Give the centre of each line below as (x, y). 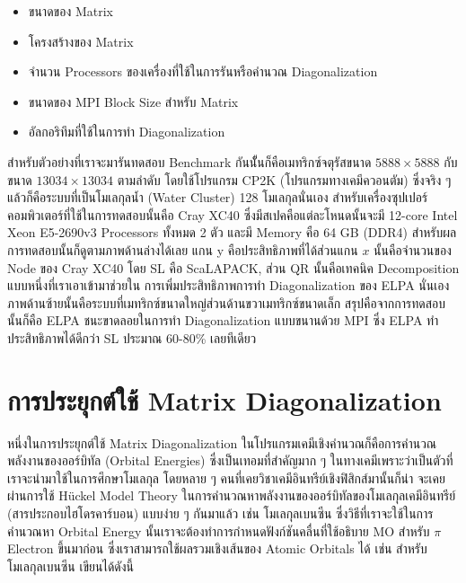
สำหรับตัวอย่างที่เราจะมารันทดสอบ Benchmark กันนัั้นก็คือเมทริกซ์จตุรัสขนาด (189, 161)
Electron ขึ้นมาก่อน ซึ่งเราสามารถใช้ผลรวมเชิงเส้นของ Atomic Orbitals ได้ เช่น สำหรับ (217, 548)
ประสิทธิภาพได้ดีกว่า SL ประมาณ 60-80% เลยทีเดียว (132, 337)
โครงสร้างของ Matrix (81, 41)
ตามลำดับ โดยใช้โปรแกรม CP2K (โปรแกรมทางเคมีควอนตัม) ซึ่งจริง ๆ (284, 179)
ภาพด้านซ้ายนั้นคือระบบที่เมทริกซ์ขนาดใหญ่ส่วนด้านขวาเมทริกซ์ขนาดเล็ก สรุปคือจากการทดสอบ (227, 302)
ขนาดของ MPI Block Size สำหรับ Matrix (133, 101)
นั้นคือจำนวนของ (413, 249)
